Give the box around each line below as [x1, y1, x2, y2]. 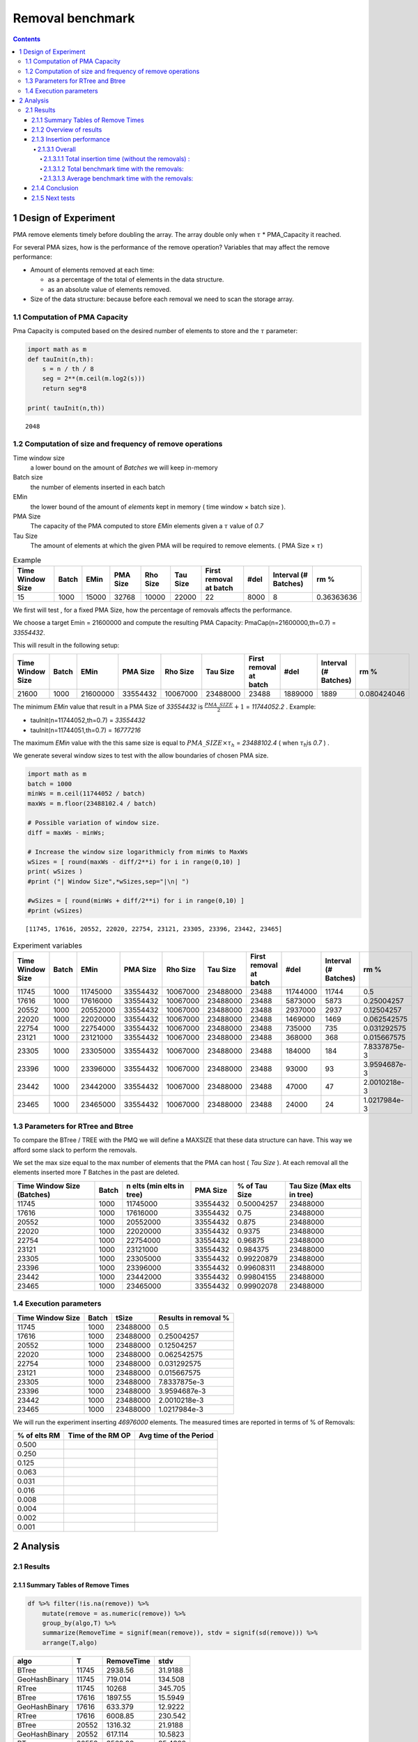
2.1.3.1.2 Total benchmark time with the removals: [43, 164, 184, 173]
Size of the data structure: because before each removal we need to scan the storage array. [30, 295, 294, 303]
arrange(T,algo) [42, 1638, 98, 1647]
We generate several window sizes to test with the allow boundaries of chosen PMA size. [13, 751, 269, 760]
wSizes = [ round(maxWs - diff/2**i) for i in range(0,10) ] [27, 858, 241, 865]
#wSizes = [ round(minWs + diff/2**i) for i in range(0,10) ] [27, 897, 245, 905]
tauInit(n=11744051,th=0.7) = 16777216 [30, 725, 141, 734]
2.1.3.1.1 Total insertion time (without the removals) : [43, 155, 190, 163]
